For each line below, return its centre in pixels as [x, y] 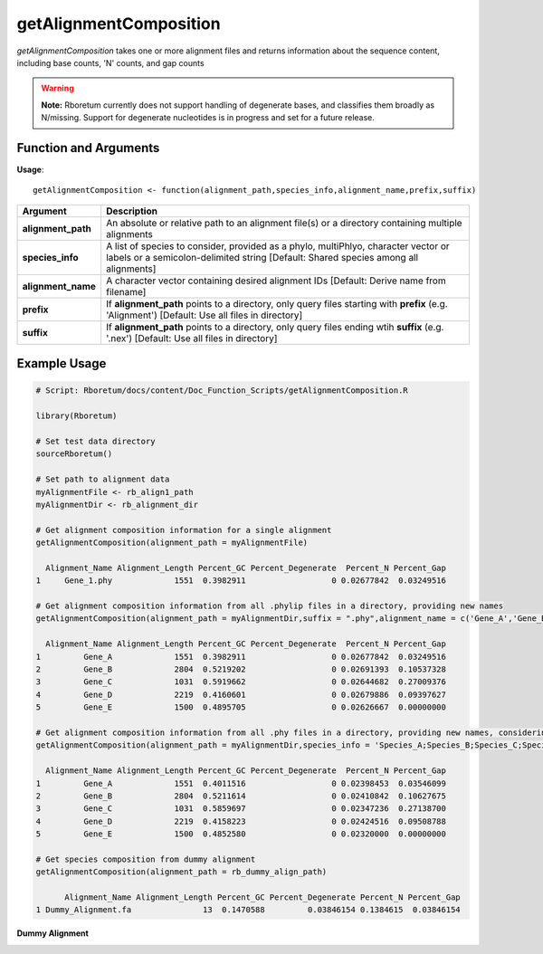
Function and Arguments [88, 148]
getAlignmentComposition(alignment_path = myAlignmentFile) [172, 543]
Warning [57, 88]
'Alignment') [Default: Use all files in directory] [204, 315]
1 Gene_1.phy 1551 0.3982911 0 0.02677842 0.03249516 [241, 581]
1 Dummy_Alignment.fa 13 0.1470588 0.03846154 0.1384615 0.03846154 [248, 910]
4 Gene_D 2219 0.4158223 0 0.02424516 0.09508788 [241, 821]
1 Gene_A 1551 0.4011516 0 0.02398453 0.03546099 [241, 783]
